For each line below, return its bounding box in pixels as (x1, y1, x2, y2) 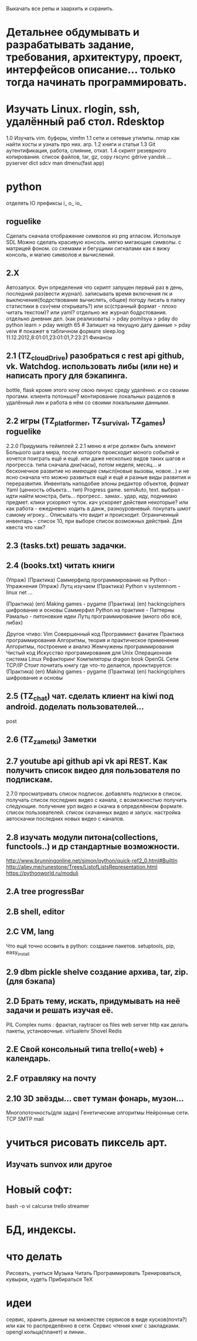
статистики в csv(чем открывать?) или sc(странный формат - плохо (6, 303, 177, 310)
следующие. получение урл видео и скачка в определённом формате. (6, 803, 184, 810)
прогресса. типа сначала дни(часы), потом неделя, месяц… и (6, 461, 162, 468)
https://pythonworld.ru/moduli (6, 869, 79, 877)
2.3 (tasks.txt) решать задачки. (6, 541, 127, 551)
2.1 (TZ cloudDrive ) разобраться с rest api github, (6, 351, 185, 363)
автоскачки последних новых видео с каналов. (6, 815, 125, 822)
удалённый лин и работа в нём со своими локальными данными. (6, 399, 170, 406)
